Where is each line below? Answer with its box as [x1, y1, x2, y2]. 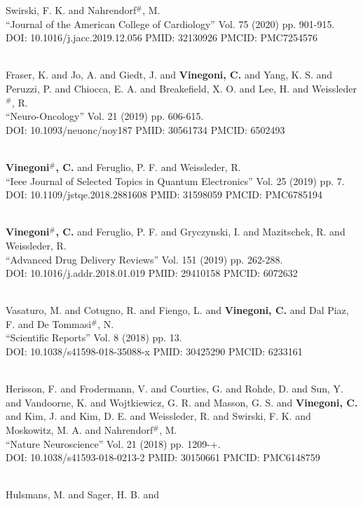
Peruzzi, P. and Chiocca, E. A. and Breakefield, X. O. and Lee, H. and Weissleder [6, 81, 357, 95]
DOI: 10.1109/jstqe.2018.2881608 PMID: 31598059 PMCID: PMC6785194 [6, 187, 322, 202]
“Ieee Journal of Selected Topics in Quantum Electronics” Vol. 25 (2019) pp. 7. [6, 173, 345, 188]
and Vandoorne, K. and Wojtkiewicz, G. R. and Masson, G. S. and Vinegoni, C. [6, 395, 358, 409]
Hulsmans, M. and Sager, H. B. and [6, 487, 159, 502]
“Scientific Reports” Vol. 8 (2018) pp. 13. [6, 330, 182, 345]
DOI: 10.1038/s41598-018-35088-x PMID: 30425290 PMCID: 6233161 [6, 344, 303, 359]
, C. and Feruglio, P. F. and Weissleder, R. [55, 159, 241, 174]
